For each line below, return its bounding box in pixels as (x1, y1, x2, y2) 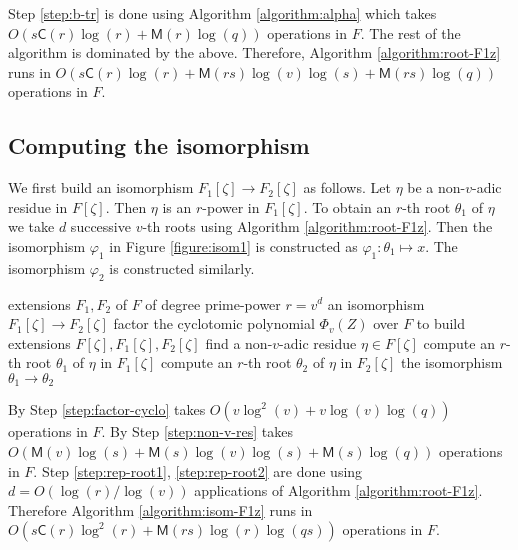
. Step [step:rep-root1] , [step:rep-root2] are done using (33, 460, 363, 481)
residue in (8, 196, 68, 217)
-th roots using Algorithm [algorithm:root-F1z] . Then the (142, 216, 493, 237)
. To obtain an (303, 196, 392, 217)
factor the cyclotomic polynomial (113, 313, 315, 334)
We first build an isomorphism (8, 177, 194, 198)
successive (70, 216, 131, 237)
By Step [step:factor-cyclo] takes (8, 399, 206, 420)
